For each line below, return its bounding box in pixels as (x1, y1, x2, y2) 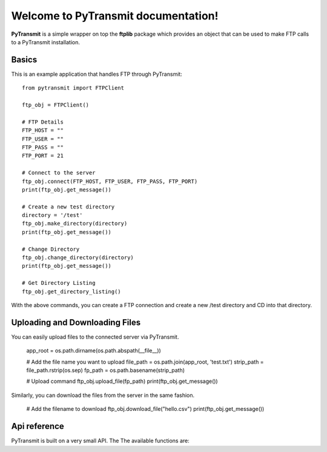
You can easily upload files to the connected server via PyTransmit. (11, 333, 179, 341)
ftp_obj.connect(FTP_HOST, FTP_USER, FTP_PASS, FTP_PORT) (22, 178, 198, 185)
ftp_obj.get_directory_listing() (22, 288, 121, 295)
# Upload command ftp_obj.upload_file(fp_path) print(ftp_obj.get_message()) (26, 377, 218, 385)
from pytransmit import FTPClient (22, 85, 124, 91)
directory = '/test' (22, 212, 83, 219)
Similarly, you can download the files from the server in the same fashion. (11, 391, 195, 399)
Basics (11, 55, 38, 65)
